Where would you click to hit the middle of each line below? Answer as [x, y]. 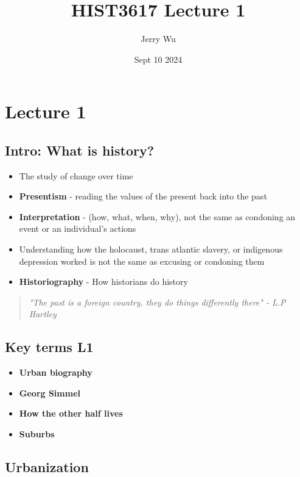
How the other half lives [71, 413]
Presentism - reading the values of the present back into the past [143, 196]
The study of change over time [76, 175]
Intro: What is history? [80, 150]
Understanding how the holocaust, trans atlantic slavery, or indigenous [151, 249]
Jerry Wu [158, 39]
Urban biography [56, 372]
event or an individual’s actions [78, 228]
